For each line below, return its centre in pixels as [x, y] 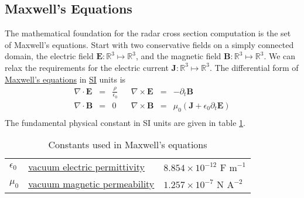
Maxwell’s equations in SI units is [65, 79]
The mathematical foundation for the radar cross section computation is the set [148, 33]
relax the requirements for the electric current [87, 67]
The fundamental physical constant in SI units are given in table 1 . [125, 122]
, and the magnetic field [178, 56]
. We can [280, 56]
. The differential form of [254, 67]
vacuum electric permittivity [86, 167]
